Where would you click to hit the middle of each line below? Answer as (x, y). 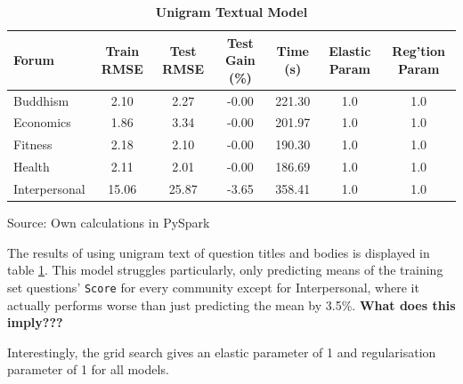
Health (32, 167)
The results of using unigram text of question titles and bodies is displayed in (219, 252)
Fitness (33, 144)
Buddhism (41, 100)
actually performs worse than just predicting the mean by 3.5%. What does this (231, 304)
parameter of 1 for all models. (88, 369)
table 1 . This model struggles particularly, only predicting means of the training (225, 270)
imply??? (35, 322)
